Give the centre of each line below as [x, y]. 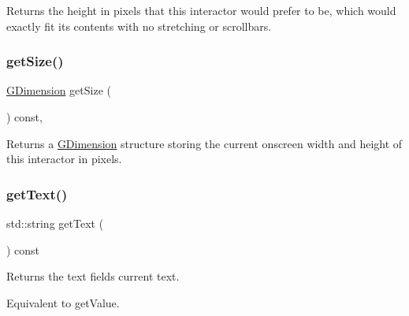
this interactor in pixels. [64, 159]
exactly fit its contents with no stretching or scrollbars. [139, 26]
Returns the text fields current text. [93, 276]
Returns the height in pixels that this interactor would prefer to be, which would [201, 10]
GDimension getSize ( [59, 90]
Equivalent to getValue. [63, 302]
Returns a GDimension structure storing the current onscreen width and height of [204, 143]
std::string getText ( [55, 223]
